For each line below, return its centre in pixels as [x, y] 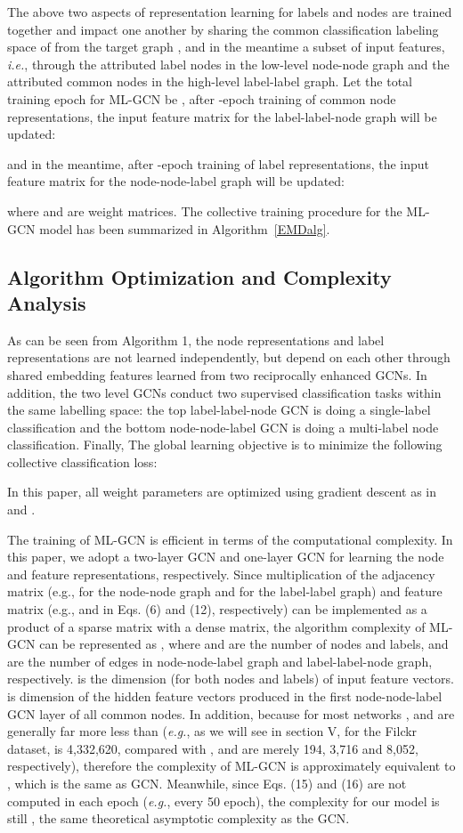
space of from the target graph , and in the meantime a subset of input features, [226, 47]
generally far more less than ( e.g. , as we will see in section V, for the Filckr [212, 731]
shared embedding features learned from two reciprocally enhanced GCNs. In [217, 374]
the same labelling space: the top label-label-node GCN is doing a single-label [219, 410]
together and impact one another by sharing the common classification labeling [223, 29]
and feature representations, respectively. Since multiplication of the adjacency [221, 574]
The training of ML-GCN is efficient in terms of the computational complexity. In [230, 539]
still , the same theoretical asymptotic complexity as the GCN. [179, 818]
